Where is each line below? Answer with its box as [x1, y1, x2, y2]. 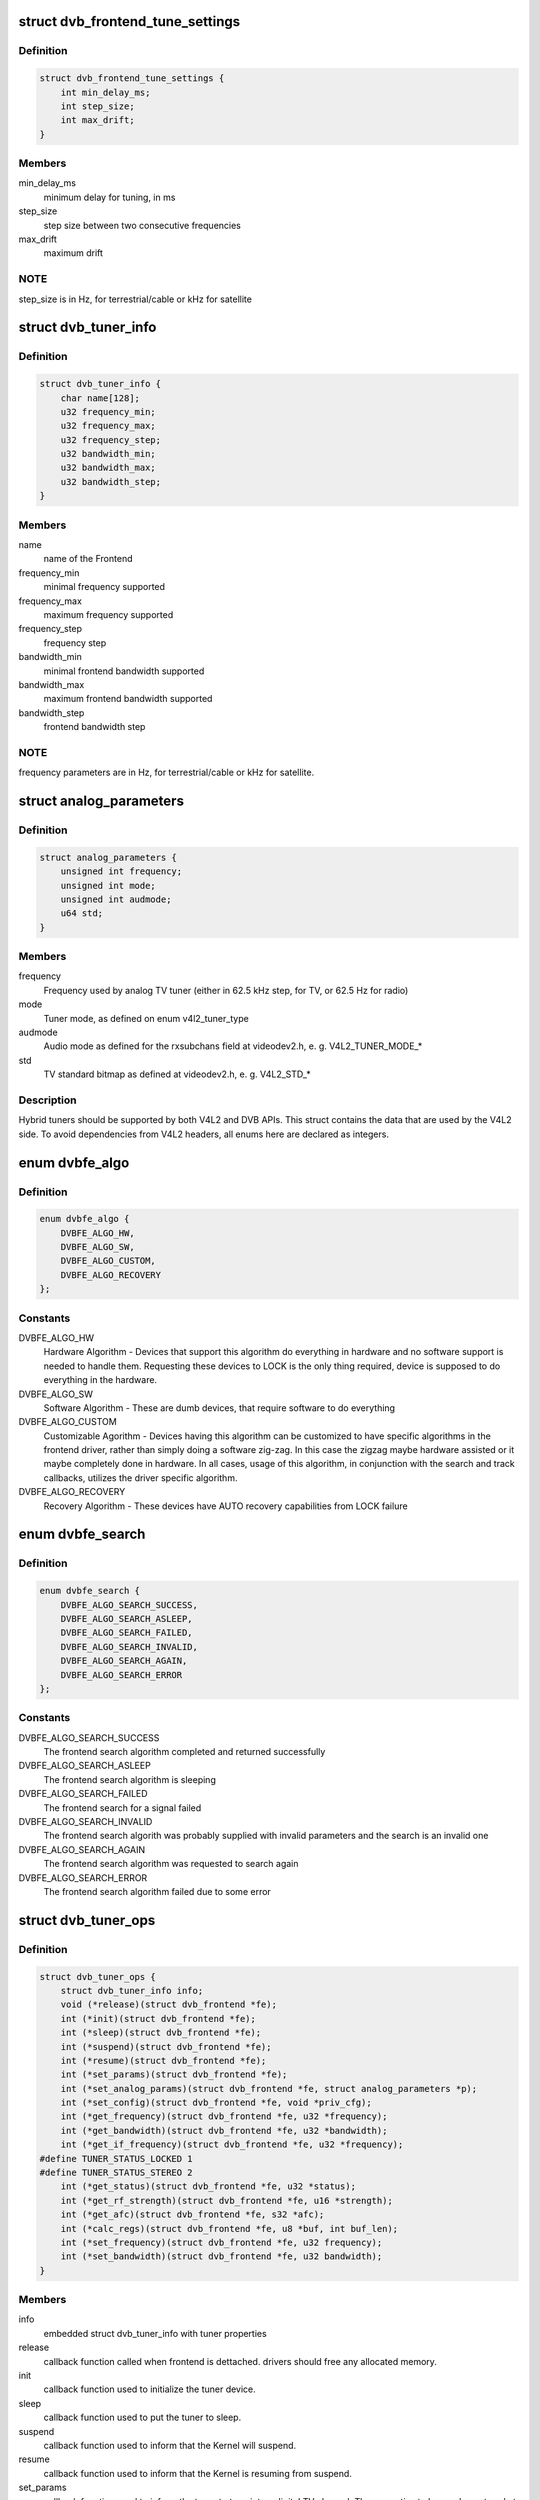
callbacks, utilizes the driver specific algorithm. [43, 1471, 238, 1484]
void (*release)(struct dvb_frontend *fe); [60, 1999, 277, 2010]
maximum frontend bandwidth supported [43, 693, 213, 705]
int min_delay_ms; [60, 86, 151, 98]
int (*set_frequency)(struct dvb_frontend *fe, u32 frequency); [60, 2236, 383, 2248]
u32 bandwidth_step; [60, 476, 162, 487]
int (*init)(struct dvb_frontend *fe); [60, 2013, 257, 2024]
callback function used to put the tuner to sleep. [43, 2411, 242, 2424]
